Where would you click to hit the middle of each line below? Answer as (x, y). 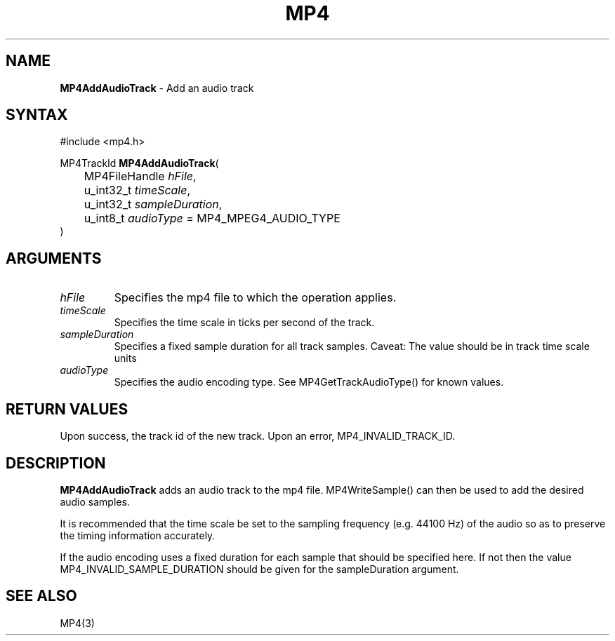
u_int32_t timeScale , (137, 190)
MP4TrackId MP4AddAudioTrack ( (139, 163)
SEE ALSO (41, 596)
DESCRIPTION (56, 463)
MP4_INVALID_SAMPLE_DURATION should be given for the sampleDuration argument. (259, 569)
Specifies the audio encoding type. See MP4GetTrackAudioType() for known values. (309, 382)
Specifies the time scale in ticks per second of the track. (244, 323)
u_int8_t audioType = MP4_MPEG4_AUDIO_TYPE (212, 218)
